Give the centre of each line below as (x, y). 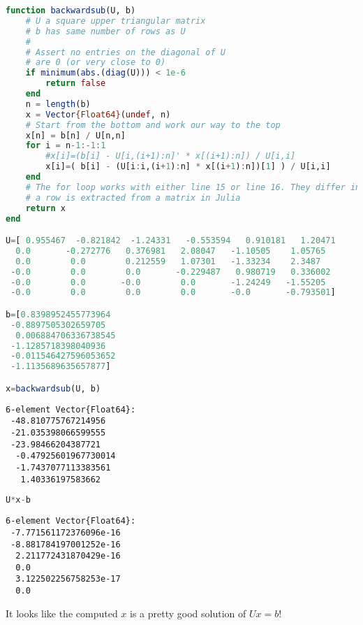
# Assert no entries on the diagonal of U (125, 52)
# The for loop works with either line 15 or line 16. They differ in (193, 187)
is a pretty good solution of (188, 613)
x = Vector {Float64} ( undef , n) (98, 114)
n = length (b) (58, 104)
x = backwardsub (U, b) (53, 388)
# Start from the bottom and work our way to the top (153, 125)
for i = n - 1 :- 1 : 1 (66, 146)
